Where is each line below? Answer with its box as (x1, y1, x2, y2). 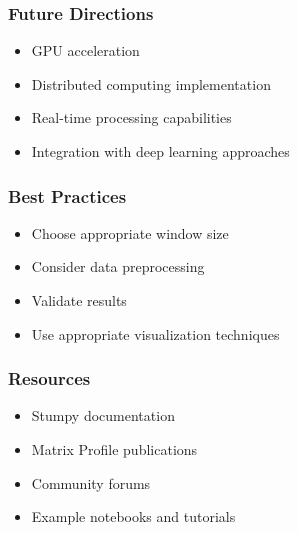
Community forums (31, 472, 151, 493)
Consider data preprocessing (31, 256, 205, 277)
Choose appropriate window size (31, 222, 229, 243)
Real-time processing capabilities (31, 107, 232, 128)
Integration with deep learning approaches (31, 141, 290, 161)
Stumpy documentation (31, 405, 175, 426)
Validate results (31, 290, 127, 310)
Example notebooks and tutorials (31, 506, 236, 527)
